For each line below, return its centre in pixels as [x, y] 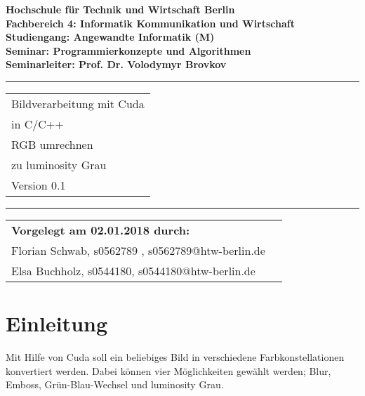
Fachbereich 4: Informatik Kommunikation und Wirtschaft [151, 23]
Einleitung [57, 323]
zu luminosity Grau [59, 164]
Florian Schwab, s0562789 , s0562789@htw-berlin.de [138, 250]
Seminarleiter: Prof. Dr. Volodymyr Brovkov [116, 64]
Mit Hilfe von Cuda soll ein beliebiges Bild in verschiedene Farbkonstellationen [175, 357]
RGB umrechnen [52, 144]
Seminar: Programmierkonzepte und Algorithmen [128, 50]
